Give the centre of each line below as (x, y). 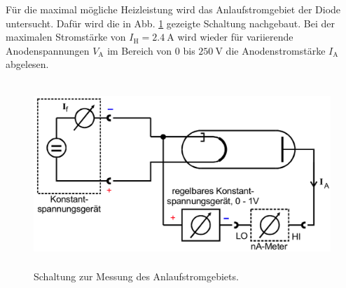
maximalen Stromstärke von (66, 37)
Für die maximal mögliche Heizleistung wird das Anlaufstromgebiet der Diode (173, 9)
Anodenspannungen (48, 50)
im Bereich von (140, 50)
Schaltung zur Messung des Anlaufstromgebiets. (136, 276)
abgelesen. (27, 64)
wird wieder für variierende (235, 37)
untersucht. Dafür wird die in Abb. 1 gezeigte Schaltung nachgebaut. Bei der (171, 23)
